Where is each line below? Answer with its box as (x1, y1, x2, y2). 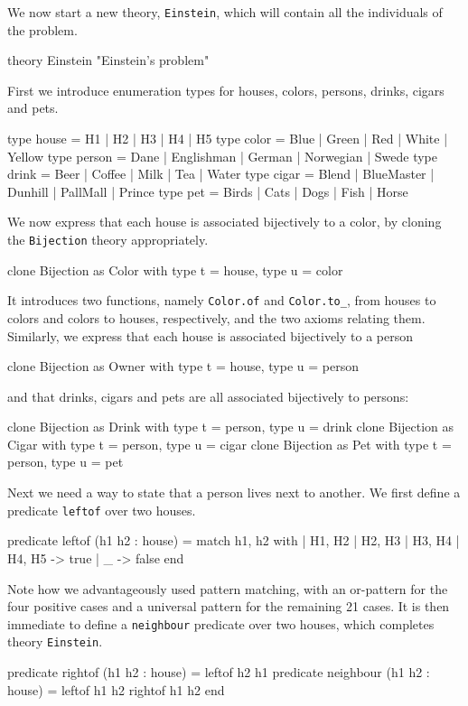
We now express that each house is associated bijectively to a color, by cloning (7, 212, 442, 231)
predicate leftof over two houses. (7, 500, 196, 519)
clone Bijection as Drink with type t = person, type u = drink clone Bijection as (7, 417, 454, 436)
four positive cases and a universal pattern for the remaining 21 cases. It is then (7, 597, 450, 616)
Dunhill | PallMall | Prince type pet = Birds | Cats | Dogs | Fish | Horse (7, 181, 408, 200)
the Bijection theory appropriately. (7, 230, 209, 248)
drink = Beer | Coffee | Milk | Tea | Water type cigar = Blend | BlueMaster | (7, 164, 435, 183)
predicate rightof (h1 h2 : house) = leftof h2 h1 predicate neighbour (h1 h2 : (7, 663, 430, 681)
